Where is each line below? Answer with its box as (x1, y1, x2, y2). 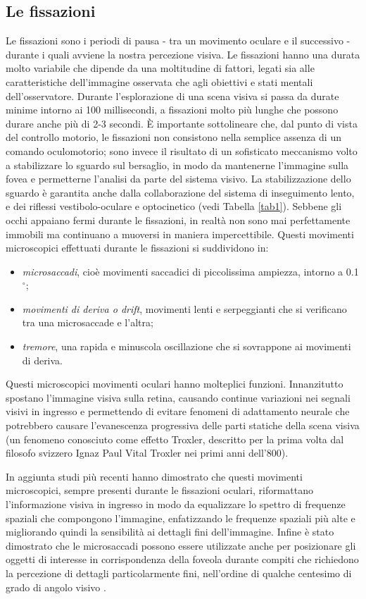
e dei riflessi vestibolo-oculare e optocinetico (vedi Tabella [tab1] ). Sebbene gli (6, 199, 342, 214)
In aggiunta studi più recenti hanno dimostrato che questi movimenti (6, 469, 303, 483)
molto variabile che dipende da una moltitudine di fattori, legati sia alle (6, 61, 315, 75)
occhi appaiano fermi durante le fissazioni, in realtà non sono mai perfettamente (6, 212, 351, 227)
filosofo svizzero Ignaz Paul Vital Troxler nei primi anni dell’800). (6, 445, 289, 460)
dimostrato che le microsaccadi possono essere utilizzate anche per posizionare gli (6, 538, 356, 552)
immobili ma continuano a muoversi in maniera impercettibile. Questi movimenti (6, 226, 354, 241)
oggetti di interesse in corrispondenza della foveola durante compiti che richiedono (6, 552, 359, 567)
